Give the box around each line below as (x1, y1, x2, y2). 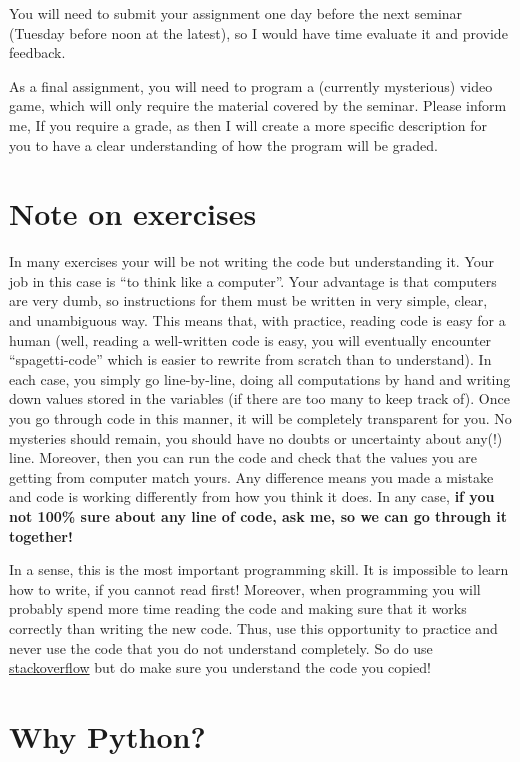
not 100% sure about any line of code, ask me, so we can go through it (9, 506, 508, 526)
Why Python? (9, 715, 206, 756)
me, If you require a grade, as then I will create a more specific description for (9, 114, 488, 135)
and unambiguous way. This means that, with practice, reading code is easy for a (9, 310, 506, 331)
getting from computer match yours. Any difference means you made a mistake (9, 466, 494, 487)
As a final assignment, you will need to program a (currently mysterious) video (9, 75, 493, 96)
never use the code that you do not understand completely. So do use (9, 637, 433, 658)
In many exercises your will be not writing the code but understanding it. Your (9, 251, 495, 272)
